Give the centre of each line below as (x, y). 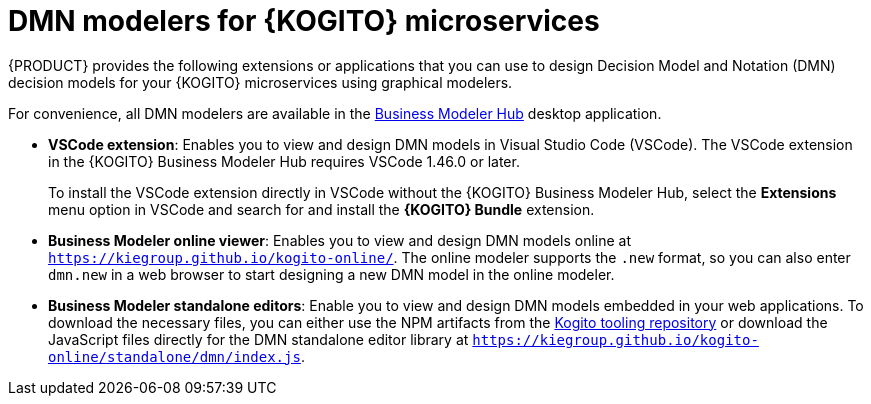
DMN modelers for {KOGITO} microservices (304, 21)
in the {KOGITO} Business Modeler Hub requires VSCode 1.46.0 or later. (284, 161)
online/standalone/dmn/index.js (174, 356)
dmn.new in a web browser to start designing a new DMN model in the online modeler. (331, 274)
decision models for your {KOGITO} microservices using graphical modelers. (260, 82)
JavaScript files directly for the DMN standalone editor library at (258, 339)
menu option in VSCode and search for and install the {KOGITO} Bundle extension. (321, 209)
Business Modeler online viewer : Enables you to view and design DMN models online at (340, 240)
